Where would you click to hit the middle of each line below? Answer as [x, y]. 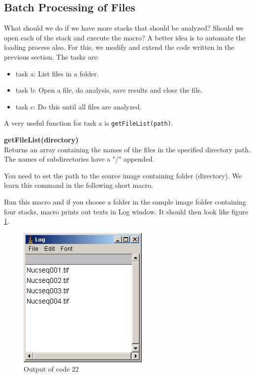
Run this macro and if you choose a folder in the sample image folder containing [125, 201]
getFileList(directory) [41, 140]
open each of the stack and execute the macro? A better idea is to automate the [125, 37]
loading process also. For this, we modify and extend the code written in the [119, 47]
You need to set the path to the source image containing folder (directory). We [123, 175]
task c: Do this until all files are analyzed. [79, 106]
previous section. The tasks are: [52, 56]
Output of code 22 [51, 369]
